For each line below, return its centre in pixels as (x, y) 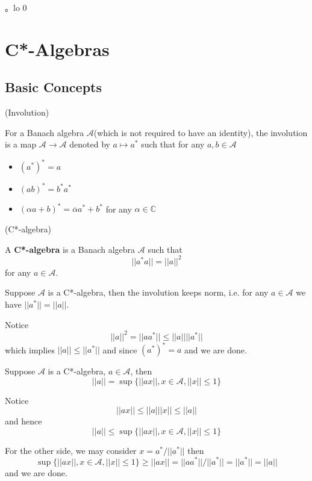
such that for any (173, 144)
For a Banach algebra (45, 132)
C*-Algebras (57, 48)
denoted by (90, 144)
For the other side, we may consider (71, 450)
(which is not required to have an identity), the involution (201, 132)
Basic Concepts (54, 87)
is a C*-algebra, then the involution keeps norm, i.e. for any (158, 292)
